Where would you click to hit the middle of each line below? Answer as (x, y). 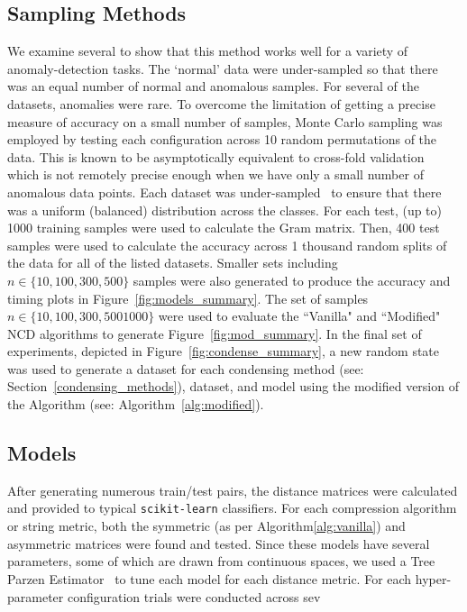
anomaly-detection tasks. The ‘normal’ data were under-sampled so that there (223, 68)
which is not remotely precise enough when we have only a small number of (215, 174)
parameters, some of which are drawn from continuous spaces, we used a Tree (221, 561)
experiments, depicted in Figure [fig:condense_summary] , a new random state (224, 351)
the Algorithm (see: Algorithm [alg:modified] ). (136, 404)
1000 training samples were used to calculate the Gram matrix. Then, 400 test (224, 228)
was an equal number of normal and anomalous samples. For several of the (213, 86)
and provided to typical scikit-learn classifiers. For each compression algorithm (232, 508)
